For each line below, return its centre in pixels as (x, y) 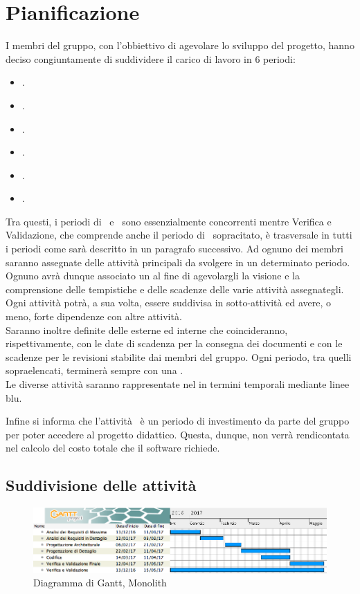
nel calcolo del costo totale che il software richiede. (113, 448)
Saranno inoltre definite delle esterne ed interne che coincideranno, (147, 330)
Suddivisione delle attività (101, 485)
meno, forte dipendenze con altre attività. (94, 316)
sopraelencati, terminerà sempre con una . (94, 370)
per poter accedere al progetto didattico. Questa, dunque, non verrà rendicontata (178, 434)
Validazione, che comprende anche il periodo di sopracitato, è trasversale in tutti (179, 235)
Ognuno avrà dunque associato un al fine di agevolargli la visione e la (153, 276)
